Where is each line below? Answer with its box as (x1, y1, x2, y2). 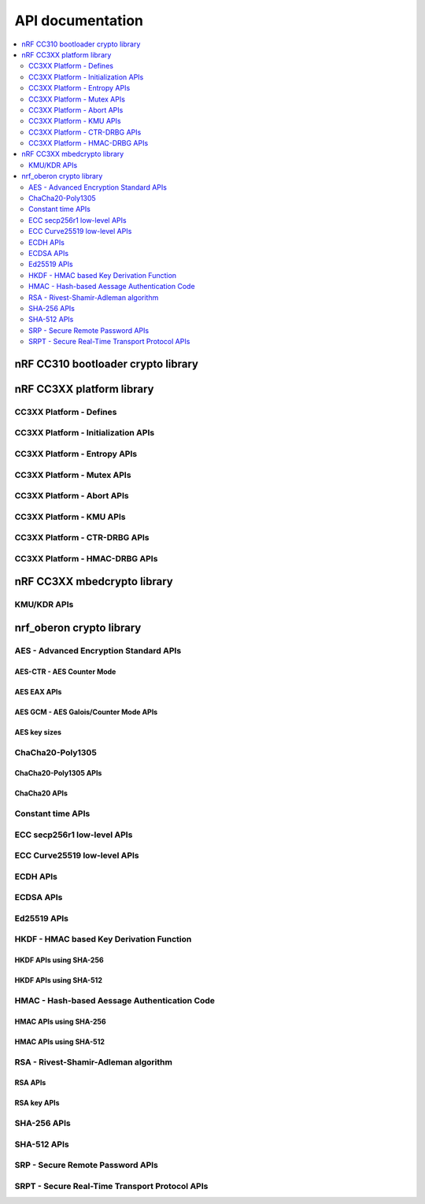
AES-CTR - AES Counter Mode (14, 666, 116, 676)
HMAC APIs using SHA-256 (14, 1017, 106, 1026)
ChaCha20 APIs (14, 788, 68, 798)
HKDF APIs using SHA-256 (14, 955, 104, 965)
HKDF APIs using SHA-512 (14, 976, 102, 985)
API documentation (14, 12, 144, 29)
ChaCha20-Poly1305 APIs (14, 769, 102, 778)
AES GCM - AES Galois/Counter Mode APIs (14, 707, 158, 717)
